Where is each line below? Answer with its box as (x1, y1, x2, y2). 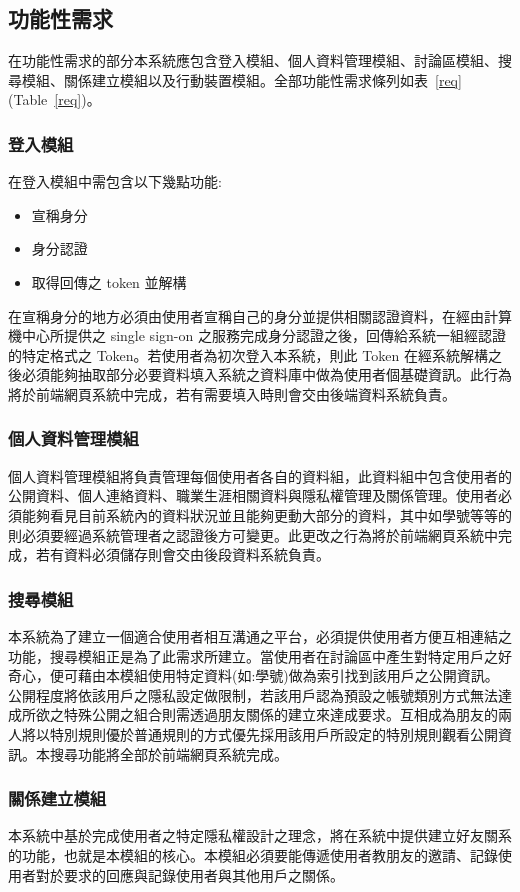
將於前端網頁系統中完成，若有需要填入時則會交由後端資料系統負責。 (8, 383, 456, 404)
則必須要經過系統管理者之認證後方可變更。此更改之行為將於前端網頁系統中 (8, 524, 498, 545)
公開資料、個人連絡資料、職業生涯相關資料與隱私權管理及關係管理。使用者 (8, 485, 498, 506)
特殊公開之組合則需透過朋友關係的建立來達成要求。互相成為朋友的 (63, 704, 498, 725)
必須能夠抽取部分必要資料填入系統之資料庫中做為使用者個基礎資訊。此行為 (21, 364, 512, 385)
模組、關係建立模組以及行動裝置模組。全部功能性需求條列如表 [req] (21, 69, 462, 90)
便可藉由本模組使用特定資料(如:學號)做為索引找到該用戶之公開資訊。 (49, 665, 499, 686)
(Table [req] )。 (8, 89, 101, 110)
